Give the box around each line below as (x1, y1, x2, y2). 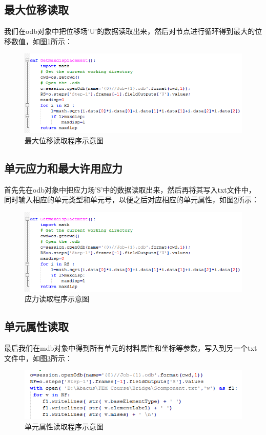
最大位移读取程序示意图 (25, 135, 104, 145)
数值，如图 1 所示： (11, 35, 72, 46)
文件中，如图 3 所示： (4, 352, 72, 363)
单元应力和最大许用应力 (4, 160, 122, 176)
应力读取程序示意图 (25, 293, 89, 304)
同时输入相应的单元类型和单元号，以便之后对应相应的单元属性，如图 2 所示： (4, 194, 259, 205)
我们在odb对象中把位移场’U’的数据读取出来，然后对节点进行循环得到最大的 (4, 26, 255, 36)
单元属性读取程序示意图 (25, 421, 104, 431)
